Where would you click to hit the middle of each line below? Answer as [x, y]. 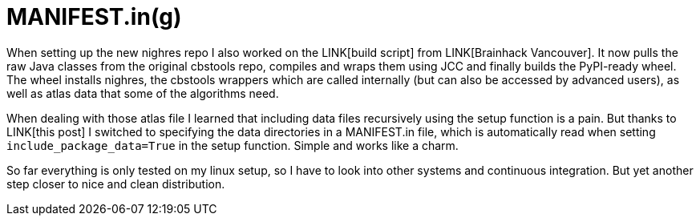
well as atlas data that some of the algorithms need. [143, 93]
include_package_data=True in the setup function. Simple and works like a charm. [233, 145]
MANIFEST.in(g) [94, 17]
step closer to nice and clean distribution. [116, 184]
